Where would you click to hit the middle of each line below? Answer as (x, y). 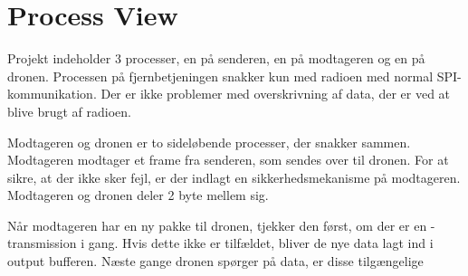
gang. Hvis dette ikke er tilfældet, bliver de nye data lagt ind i (261, 243)
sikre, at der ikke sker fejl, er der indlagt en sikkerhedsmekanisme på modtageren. (234, 177)
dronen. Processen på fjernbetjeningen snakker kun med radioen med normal (220, 76)
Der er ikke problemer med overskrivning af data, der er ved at (276, 94)
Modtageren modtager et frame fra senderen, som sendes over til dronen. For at (228, 160)
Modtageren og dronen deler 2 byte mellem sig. (138, 195)
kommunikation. (52, 94)
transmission (42, 243)
